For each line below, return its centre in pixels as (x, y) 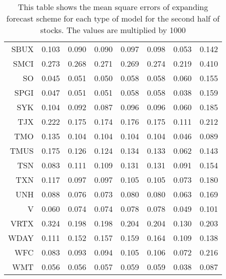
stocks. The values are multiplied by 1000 (113, 30)
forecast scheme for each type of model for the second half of (113, 18)
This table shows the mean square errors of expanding (113, 7)
